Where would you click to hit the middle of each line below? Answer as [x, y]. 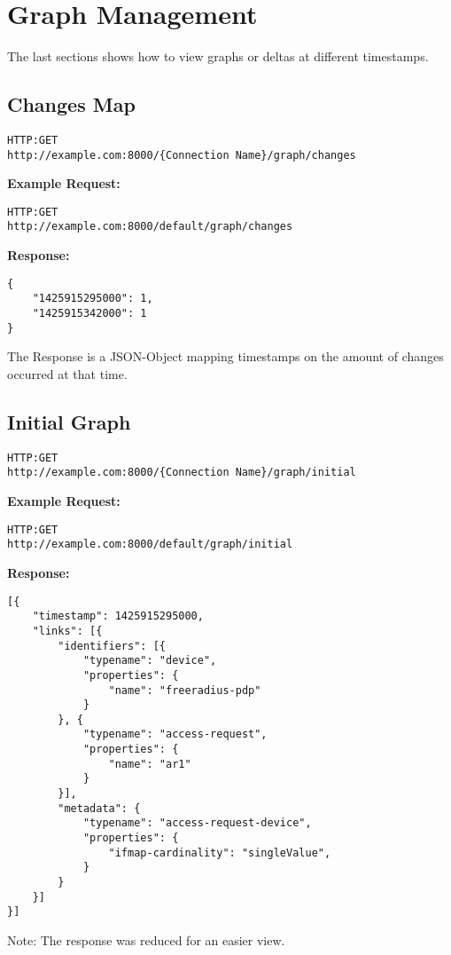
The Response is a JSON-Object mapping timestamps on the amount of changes [225, 356]
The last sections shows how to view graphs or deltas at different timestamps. [218, 56]
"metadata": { [99, 808]
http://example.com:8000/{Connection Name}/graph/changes [182, 155]
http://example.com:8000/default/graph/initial [150, 545]
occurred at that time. [67, 373]
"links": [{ [67, 631]
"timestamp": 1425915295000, [118, 616]
